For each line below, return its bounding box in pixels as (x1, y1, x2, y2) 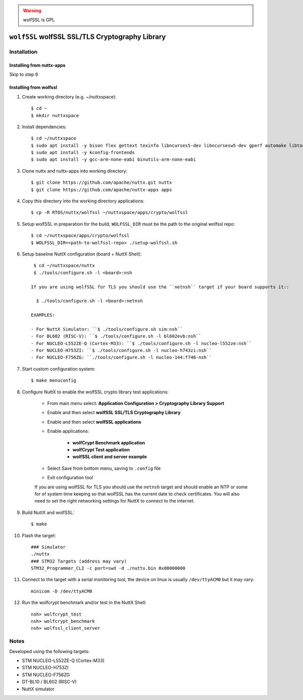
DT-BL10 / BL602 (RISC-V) (22, 679, 77, 685)
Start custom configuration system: (22, 366, 95, 372)
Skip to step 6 (9, 71, 38, 78)
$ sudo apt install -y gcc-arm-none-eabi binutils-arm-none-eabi (31, 157, 196, 163)
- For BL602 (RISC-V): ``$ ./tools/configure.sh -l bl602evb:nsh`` (31, 333, 201, 339)
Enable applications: (47, 428, 89, 434)
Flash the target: (22, 532, 56, 538)
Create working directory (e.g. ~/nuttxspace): (22, 93, 117, 99)
